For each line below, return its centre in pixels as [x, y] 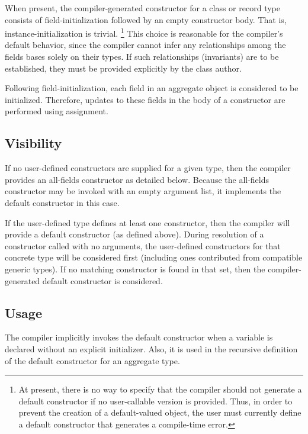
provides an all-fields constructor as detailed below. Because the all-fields [137, 179]
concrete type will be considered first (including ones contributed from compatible [154, 257]
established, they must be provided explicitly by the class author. [123, 68]
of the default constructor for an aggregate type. [92, 360]
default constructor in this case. [62, 202]
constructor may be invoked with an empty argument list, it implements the [143, 191]
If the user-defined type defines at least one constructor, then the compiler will [147, 222]
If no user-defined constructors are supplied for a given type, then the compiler [148, 168]
